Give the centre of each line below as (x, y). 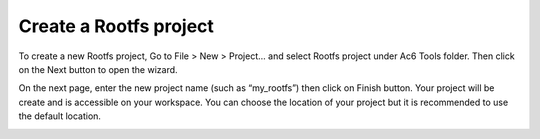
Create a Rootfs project (116, 26)
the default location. (60, 116)
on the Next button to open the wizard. (98, 69)
